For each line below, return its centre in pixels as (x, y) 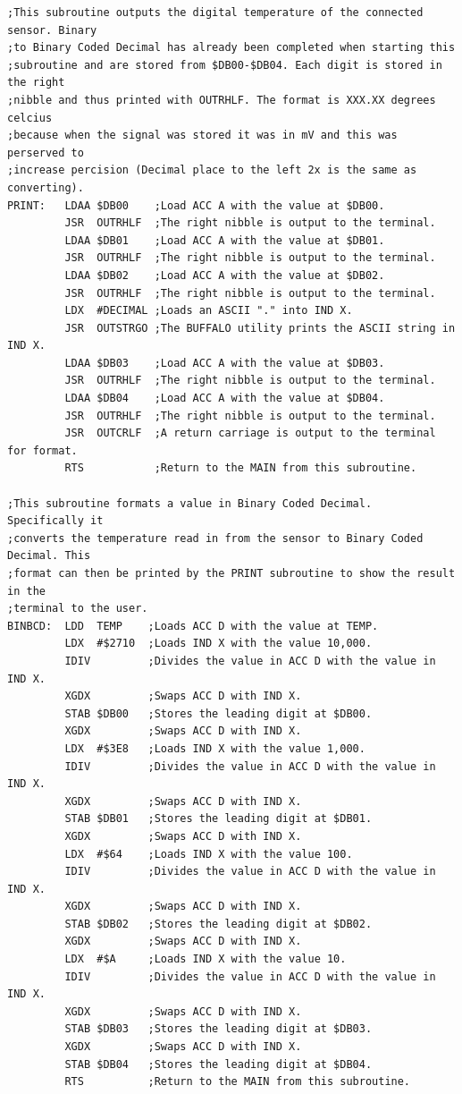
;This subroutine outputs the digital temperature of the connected (215, 13)
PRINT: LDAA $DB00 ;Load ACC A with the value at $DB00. (196, 205)
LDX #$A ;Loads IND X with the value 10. (206, 959)
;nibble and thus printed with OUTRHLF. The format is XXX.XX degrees (222, 100)
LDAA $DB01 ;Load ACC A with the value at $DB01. (225, 240)
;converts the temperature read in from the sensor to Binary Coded (215, 538)
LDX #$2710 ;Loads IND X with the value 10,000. (218, 644)
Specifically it (55, 521)
